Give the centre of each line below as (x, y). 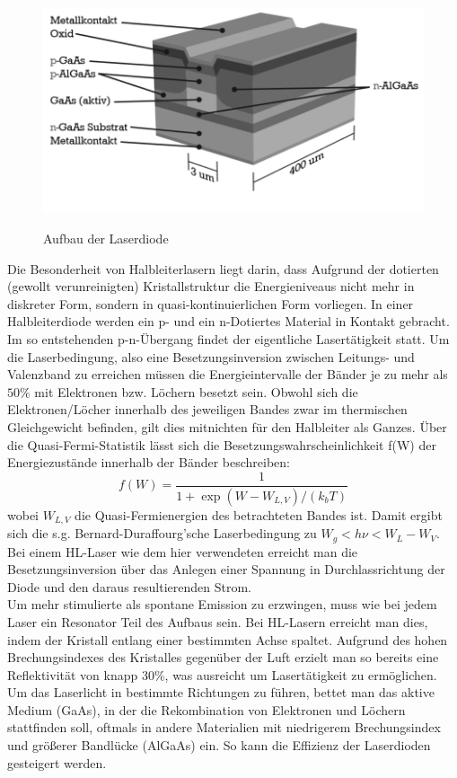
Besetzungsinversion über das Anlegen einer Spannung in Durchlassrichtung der (226, 569)
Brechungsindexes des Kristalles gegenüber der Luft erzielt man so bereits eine (223, 657)
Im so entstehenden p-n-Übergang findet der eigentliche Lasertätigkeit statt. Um (228, 338)
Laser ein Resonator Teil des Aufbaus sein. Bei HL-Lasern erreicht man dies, (218, 621)
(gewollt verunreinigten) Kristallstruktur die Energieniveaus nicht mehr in (211, 286)
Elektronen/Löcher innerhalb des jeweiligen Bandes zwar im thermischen (207, 409)
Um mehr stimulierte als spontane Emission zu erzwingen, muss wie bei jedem (222, 604)
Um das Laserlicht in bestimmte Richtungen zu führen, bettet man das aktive (221, 692)
